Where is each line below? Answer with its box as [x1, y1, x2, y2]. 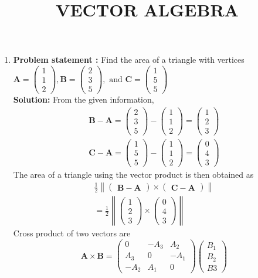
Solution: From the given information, [13, 93, 154, 106]
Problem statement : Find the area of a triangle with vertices [13, 53, 245, 66]
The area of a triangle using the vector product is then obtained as [13, 168, 254, 181]
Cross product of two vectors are [13, 227, 131, 239]
